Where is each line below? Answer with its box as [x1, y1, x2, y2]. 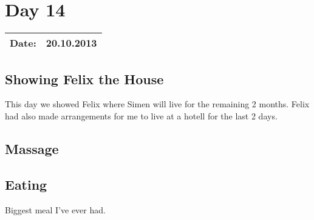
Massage [5, 139, 59, 158]
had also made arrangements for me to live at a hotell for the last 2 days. [5, 109, 278, 122]
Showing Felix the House [5, 69, 164, 88]
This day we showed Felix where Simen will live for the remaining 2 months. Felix [5, 98, 310, 110]
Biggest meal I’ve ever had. [5, 203, 106, 216]
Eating [5, 175, 47, 193]
